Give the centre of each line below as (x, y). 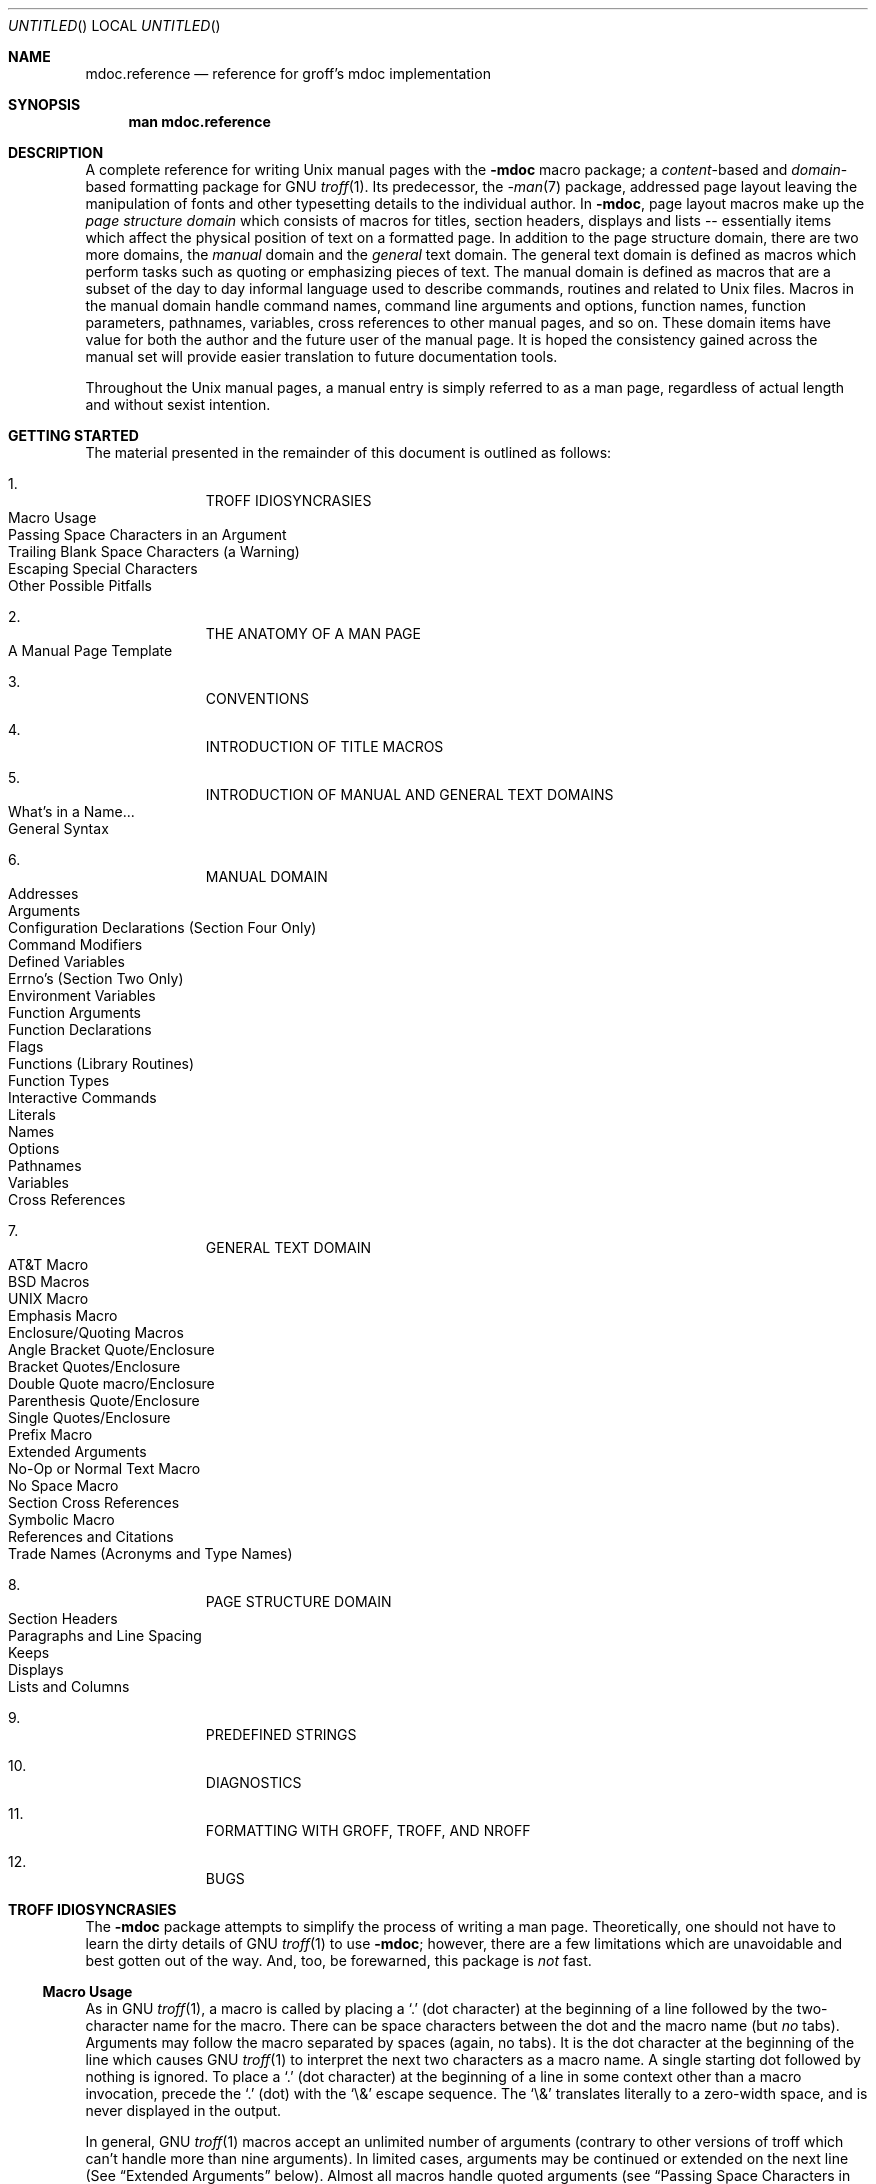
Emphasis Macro (63, 1315)
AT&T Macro (48, 1264)
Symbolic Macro (61, 1519)
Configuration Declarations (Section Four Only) (162, 927)
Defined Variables (66, 961)
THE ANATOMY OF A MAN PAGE (313, 633)
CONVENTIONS (257, 698)
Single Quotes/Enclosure (89, 1417)
